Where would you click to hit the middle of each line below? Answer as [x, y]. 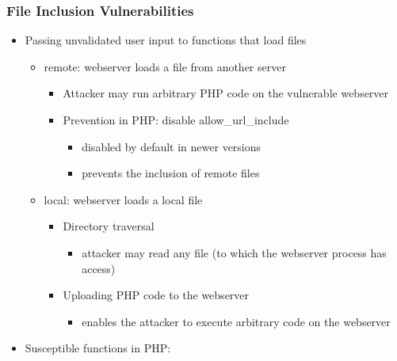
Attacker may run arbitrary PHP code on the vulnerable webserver [226, 93]
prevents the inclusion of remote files [171, 173]
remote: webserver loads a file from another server [165, 66]
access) [99, 268]
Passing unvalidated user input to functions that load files [166, 40]
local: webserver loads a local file [123, 199]
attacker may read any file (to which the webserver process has [234, 252]
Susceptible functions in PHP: [98, 348]
